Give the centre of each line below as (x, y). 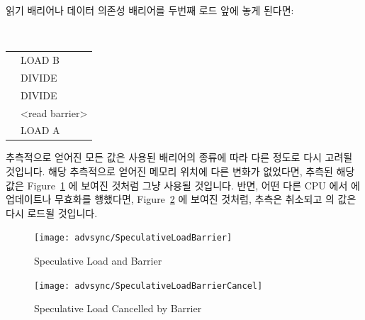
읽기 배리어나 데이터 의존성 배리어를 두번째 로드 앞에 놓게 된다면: (150, 10)
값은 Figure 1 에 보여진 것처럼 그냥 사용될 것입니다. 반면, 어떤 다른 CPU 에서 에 (183, 185)
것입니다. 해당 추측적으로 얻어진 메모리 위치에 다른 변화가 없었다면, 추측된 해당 (180, 171)
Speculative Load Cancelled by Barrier (118, 308)
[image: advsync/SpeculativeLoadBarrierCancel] (148, 286)
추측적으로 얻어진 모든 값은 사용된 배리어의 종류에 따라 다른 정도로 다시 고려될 (179, 157)
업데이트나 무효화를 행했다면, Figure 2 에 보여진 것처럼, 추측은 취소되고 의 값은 (181, 199)
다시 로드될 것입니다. (52, 213)
